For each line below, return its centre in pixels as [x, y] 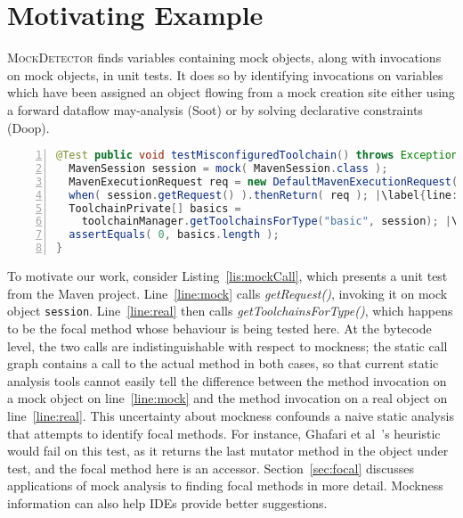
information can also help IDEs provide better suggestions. [167, 502]
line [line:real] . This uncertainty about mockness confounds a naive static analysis [231, 415]
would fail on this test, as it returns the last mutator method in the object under [228, 451]
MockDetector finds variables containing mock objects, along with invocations [224, 58]
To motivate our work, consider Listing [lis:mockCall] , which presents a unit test [227, 276]
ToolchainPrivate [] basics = [155, 208]
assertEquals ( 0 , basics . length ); [174, 235]
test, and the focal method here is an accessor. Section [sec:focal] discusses [211, 468]
